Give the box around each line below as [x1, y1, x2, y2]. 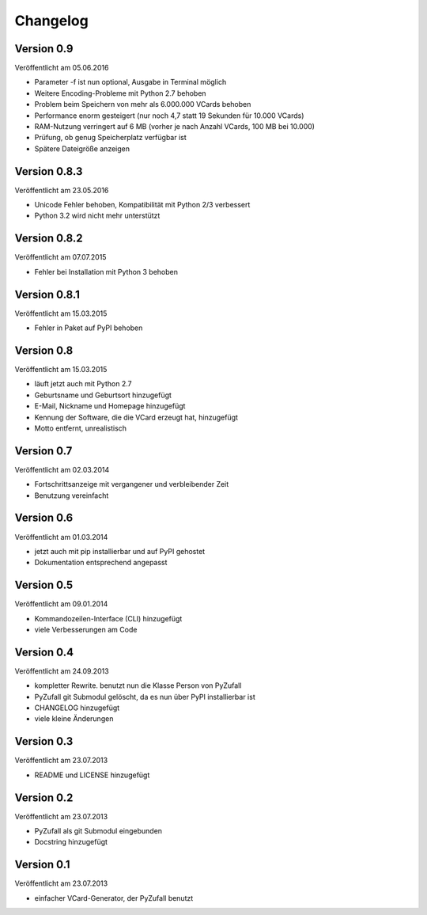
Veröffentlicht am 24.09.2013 [14, 666, 110, 676]
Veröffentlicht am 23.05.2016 [14, 185, 109, 195]
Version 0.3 [14, 735, 74, 748]
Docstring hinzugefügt [34, 837, 108, 847]
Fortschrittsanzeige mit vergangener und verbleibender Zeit [34, 480, 229, 489]
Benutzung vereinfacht [34, 491, 109, 500]
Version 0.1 [14, 858, 70, 871]
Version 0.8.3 [14, 165, 83, 178]
